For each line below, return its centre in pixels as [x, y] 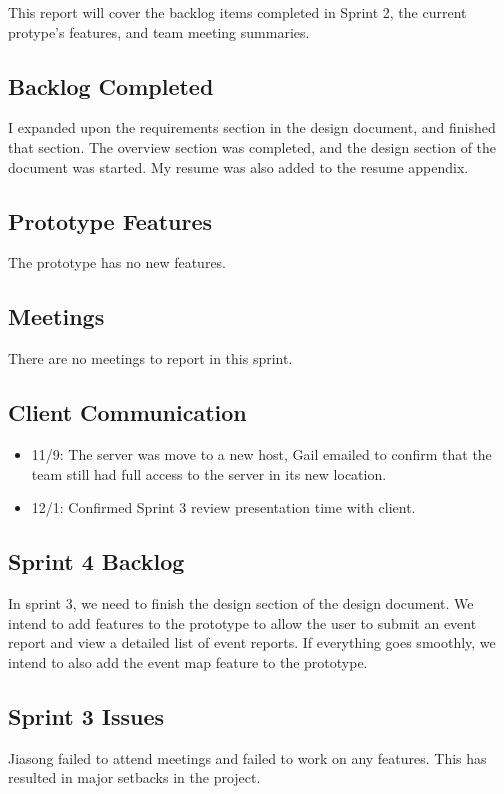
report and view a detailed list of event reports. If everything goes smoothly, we [252, 642]
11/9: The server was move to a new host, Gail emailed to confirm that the [261, 453]
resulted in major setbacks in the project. [134, 777]
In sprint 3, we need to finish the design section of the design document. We [241, 602]
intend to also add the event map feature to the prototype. [188, 661]
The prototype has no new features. [117, 262]
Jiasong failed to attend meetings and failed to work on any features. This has [247, 757]
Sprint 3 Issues [86, 715]
